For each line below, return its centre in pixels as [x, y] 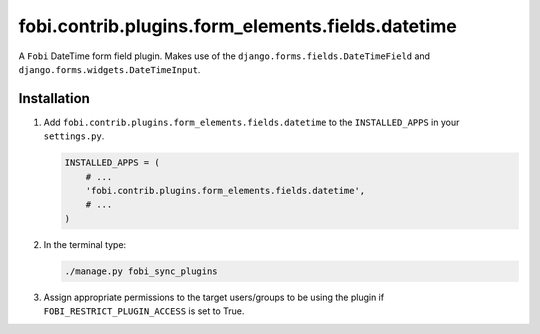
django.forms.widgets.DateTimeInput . [109, 69]
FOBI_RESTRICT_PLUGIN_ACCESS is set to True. [144, 311]
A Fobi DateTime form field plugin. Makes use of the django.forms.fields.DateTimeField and [224, 56]
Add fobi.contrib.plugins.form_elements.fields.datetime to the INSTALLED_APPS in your [251, 122]
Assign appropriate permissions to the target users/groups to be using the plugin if [214, 297]
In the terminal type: [85, 244]
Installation [54, 98]
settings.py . [74, 136]
